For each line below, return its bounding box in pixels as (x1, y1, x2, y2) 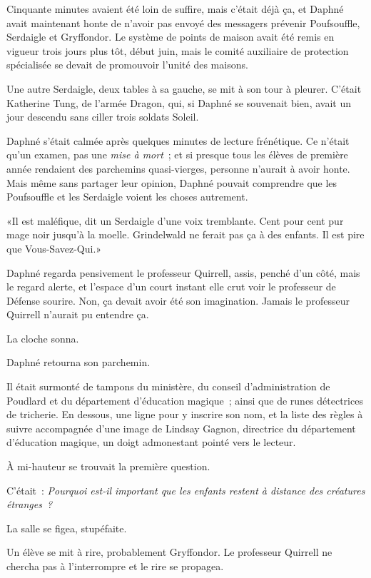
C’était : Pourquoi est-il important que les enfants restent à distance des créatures (6, 482, 365, 497)
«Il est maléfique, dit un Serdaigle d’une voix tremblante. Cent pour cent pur (6, 213, 344, 228)
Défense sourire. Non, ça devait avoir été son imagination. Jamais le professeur (6, 293, 350, 308)
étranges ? (6, 497, 53, 512)
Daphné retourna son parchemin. (6, 355, 151, 370)
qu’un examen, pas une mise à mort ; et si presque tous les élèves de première (6, 147, 348, 162)
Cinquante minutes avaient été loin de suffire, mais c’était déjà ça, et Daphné (6, 1, 344, 16)
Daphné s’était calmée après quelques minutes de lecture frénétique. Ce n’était (6, 133, 350, 148)
